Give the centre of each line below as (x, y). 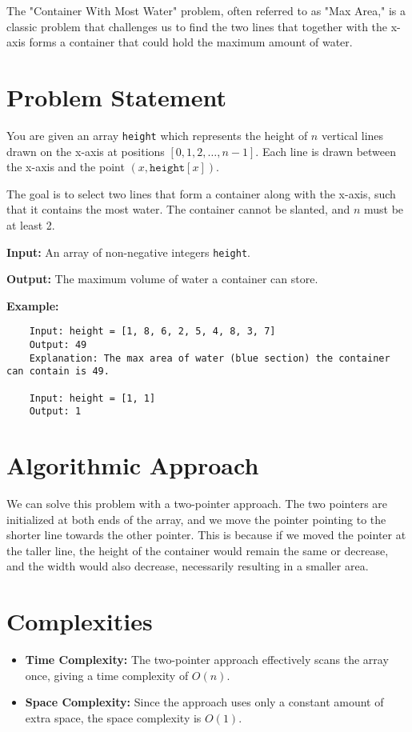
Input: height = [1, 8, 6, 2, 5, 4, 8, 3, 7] (152, 332)
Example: (33, 305)
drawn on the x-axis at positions (86, 151)
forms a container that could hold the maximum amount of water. (191, 42)
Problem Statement (116, 96)
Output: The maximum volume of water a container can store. (162, 279)
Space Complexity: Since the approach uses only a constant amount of (204, 702)
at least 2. (31, 224)
